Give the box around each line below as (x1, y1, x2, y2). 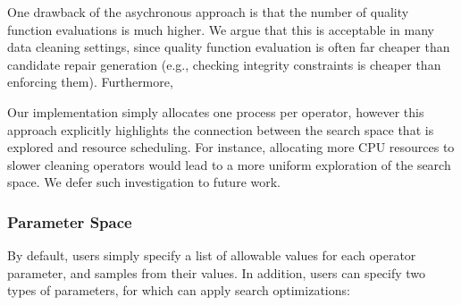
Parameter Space (7, 210, 132, 233)
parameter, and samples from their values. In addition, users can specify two (7, 263, 426, 282)
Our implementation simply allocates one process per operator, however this (7, 102, 424, 121)
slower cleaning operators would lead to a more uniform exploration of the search (7, 155, 451, 174)
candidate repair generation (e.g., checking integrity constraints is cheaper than (7, 55, 441, 73)
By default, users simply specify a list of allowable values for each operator (7, 246, 416, 265)
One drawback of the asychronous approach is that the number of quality (7, 3, 409, 21)
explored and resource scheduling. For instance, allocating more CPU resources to (7, 138, 455, 157)
